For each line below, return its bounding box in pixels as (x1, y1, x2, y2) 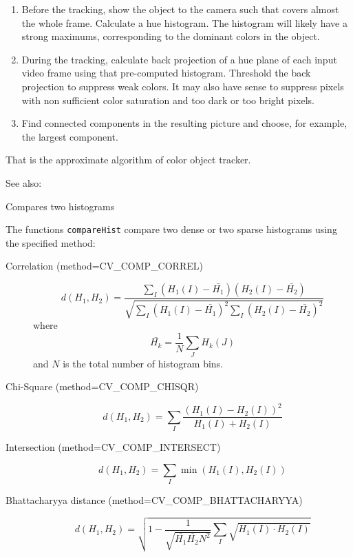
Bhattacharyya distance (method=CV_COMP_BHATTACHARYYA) (6, 493, 303, 507)
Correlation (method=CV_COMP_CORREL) (6, 259, 203, 273)
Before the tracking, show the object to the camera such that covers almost (21, 2, 339, 16)
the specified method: (6, 235, 96, 250)
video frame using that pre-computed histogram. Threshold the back (21, 65, 311, 80)
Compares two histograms (6, 199, 115, 213)
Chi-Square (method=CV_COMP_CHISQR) (6, 379, 199, 394)
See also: (6, 175, 42, 190)
